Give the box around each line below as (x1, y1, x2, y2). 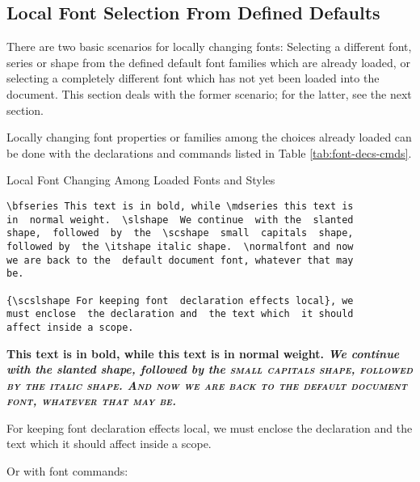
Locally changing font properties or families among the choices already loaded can (6, 129, 412, 146)
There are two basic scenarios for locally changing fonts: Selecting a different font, (6, 38, 412, 55)
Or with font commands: (6, 463, 128, 480)
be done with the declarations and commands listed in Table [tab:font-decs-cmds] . (6, 144, 412, 161)
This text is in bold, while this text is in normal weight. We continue (6, 345, 400, 361)
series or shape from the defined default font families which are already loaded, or (6, 53, 410, 70)
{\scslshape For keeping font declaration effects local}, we (6, 294, 354, 307)
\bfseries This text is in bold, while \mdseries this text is (6, 200, 354, 212)
